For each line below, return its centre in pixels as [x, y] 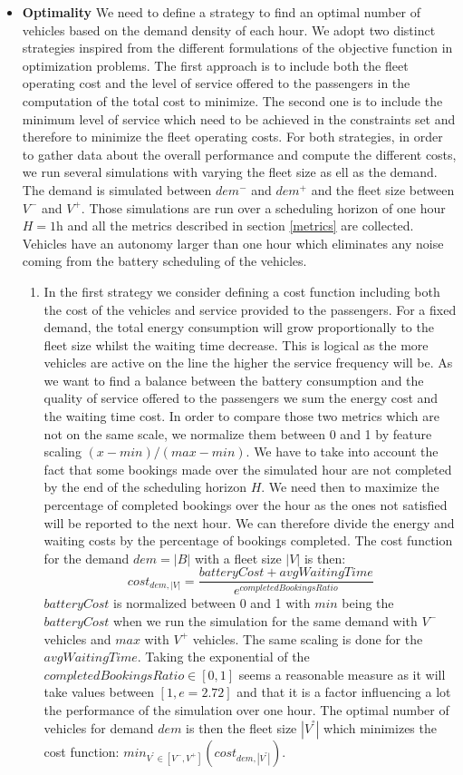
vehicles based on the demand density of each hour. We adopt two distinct [229, 29]
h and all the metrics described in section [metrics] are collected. [235, 226]
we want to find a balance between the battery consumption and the [234, 380]
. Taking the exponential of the [223, 657]
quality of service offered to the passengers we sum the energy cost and [241, 398]
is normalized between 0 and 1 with [212, 603]
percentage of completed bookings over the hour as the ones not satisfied [246, 505]
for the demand [87, 558]
